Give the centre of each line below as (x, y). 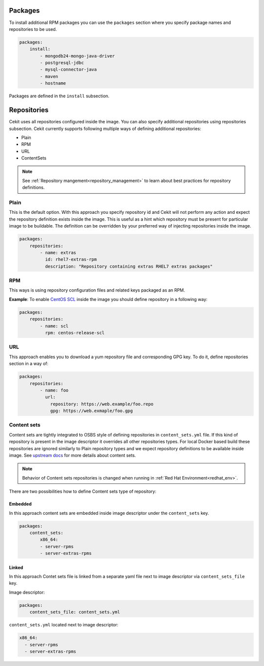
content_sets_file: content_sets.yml (75, 612)
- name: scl (54, 326)
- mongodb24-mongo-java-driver (77, 56)
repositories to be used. (33, 29)
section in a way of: (29, 364)
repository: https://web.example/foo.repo (102, 404)
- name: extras (58, 253)
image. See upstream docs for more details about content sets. (73, 455)
